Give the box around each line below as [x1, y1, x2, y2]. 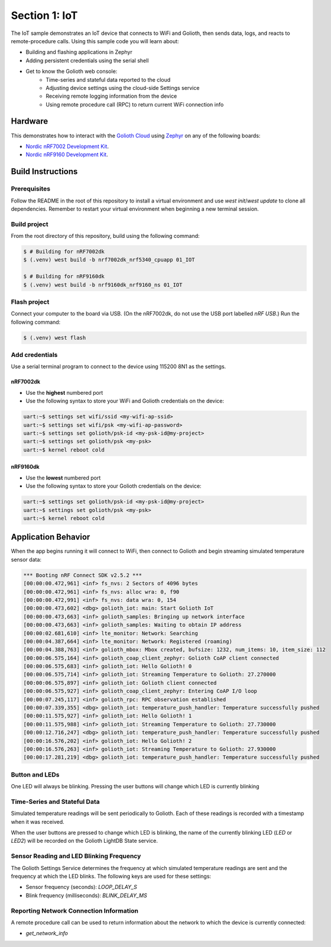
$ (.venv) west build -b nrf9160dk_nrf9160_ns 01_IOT [23, 281, 183, 288]
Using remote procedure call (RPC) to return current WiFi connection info [46, 101, 224, 108]
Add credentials [11, 351, 58, 359]
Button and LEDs [11, 770, 60, 778]
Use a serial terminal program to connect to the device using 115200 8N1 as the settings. [11, 363, 226, 370]
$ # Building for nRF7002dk [23, 249, 105, 255]
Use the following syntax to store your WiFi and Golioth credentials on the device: [25, 397, 225, 405]
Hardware [11, 116, 48, 127]
